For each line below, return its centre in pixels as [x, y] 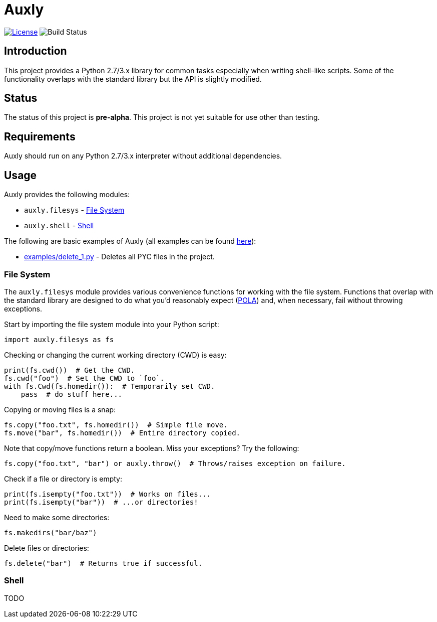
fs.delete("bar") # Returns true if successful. [103, 563]
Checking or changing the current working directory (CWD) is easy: [115, 355]
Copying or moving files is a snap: [60, 409]
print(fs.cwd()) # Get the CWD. [70, 370]
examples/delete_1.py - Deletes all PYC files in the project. [119, 257]
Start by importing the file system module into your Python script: [112, 324]
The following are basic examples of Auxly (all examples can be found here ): [130, 241]
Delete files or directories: [47, 548]
